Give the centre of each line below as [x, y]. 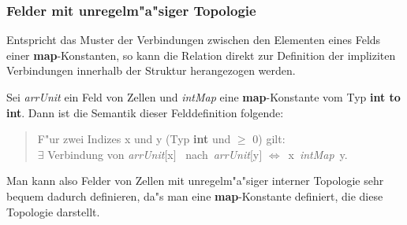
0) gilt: [269, 139]
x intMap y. [318, 154]
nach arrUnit [218, 154]
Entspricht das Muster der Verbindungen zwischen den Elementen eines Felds [194, 40]
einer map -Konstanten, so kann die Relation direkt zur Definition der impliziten [201, 55]
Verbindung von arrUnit [106, 154]
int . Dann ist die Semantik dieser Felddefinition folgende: [145, 112]
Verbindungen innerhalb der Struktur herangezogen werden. [151, 70]
